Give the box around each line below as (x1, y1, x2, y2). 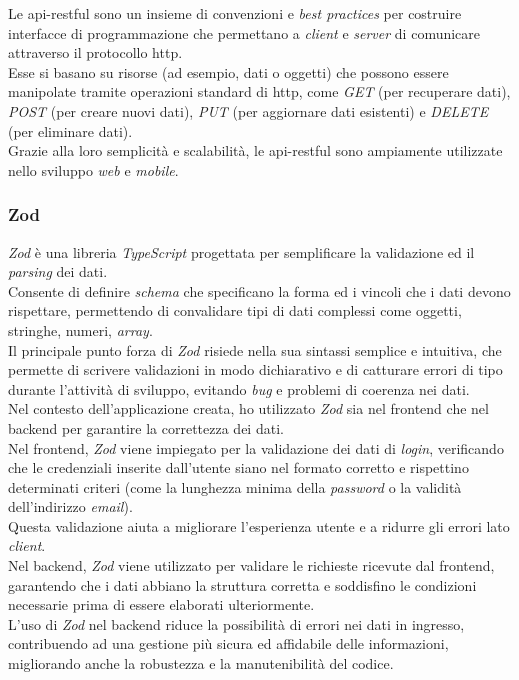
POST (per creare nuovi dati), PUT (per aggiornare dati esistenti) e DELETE (8, 100, 489, 121)
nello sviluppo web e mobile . (8, 159, 179, 180)
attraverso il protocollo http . (8, 42, 183, 63)
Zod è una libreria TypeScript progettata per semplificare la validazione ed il (8, 241, 475, 262)
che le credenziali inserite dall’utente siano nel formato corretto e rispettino (8, 457, 469, 478)
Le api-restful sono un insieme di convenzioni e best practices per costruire (8, 3, 462, 23)
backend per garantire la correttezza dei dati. (8, 417, 284, 438)
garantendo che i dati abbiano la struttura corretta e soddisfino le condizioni (8, 574, 477, 595)
